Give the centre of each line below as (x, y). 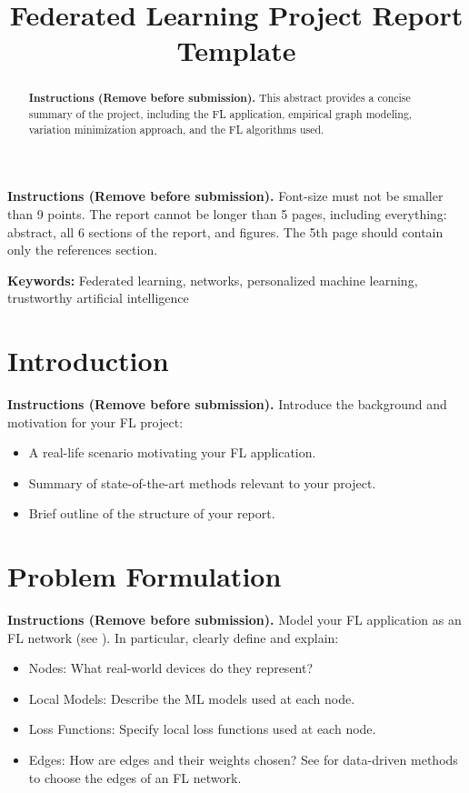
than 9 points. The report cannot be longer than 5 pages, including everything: (227, 213)
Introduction (88, 361)
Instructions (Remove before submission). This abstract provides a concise (220, 98)
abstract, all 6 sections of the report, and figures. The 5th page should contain (225, 231)
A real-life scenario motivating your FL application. (172, 452)
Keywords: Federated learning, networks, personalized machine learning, (213, 280)
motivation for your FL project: (95, 422)
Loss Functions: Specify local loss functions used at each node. (202, 729)
